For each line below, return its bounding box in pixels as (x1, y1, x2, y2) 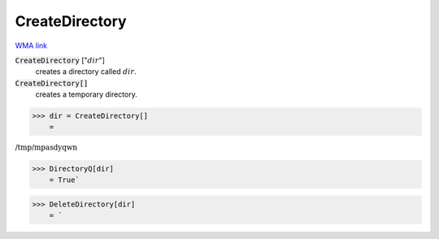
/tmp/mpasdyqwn (15, 143, 77, 152)
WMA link (15, 41, 48, 50)
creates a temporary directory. (35, 89, 137, 99)
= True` (49, 176, 80, 185)
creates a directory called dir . (35, 67, 137, 76)
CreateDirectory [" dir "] (15, 55, 106, 65)
